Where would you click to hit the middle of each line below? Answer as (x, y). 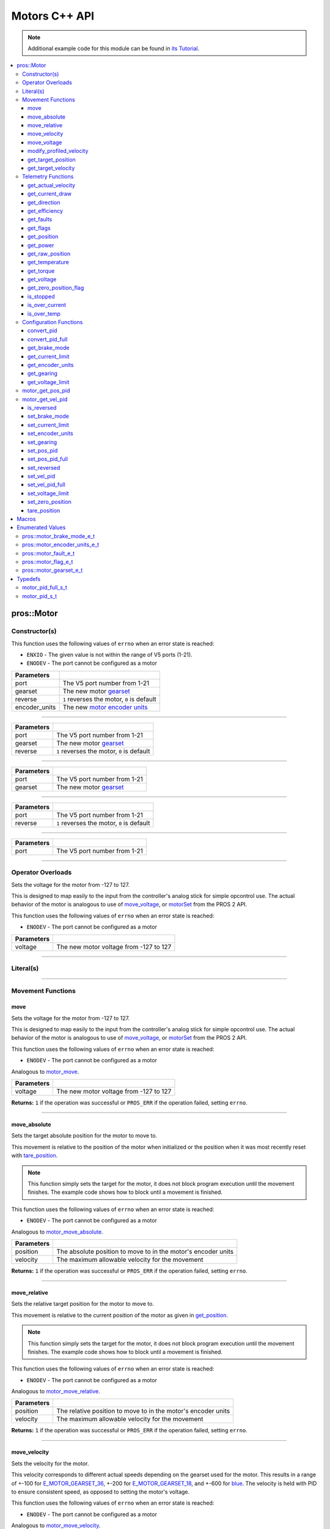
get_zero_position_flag (56, 288)
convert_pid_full (48, 339)
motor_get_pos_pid (46, 391)
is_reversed (42, 407)
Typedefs (29, 579)
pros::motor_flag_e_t (48, 561)
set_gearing (42, 442)
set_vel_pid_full (46, 485)
